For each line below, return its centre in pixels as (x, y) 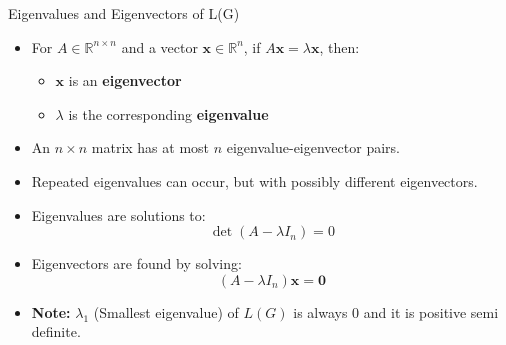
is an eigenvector (125, 80)
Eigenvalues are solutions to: (118, 214)
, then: (339, 46)
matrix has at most (150, 147)
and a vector (159, 46)
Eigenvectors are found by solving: (136, 263)
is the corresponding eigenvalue (168, 113)
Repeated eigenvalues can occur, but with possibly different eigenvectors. (254, 180)
